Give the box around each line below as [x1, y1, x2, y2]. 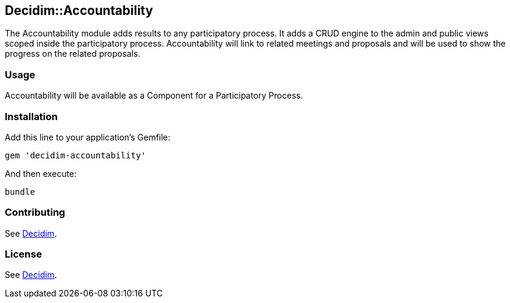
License [5, 248, 42, 261]
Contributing [5, 206, 65, 219]
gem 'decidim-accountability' [5, 150, 146, 160]
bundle [5, 186, 35, 197]
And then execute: [5, 168, 77, 179]
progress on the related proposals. [5, 48, 141, 59]
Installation [5, 110, 58, 123]
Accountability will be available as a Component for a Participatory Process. [5, 90, 303, 101]
